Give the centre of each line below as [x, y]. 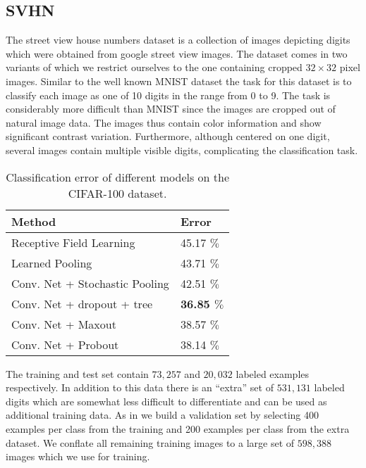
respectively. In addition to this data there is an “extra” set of [140, 387]
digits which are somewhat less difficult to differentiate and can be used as [166, 401]
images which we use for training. [78, 456]
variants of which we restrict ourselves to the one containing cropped [154, 67]
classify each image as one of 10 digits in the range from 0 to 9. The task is [168, 95]
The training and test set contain [77, 373]
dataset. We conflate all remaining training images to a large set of [150, 442]
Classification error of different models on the [118, 177]
